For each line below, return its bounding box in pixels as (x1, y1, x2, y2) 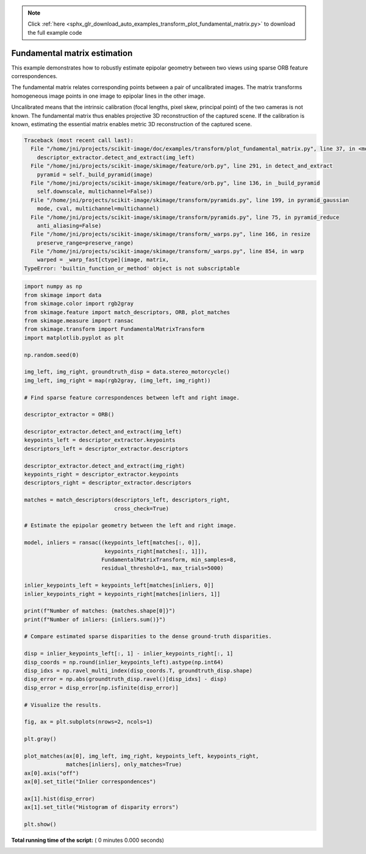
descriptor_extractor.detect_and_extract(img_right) (24, 462, 185, 469)
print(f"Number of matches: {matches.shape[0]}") (24, 608, 176, 614)
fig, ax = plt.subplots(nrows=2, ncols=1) (24, 719, 153, 725)
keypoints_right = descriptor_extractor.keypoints (24, 471, 179, 478)
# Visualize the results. (24, 701, 102, 708)
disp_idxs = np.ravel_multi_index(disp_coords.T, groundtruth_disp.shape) (24, 667, 253, 674)
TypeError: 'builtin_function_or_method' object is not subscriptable (24, 265, 240, 271)
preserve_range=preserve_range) (37, 239, 134, 246)
